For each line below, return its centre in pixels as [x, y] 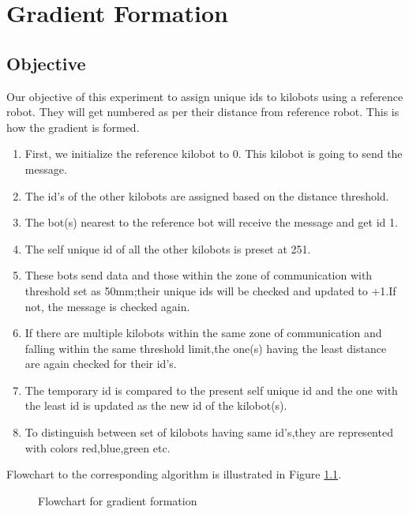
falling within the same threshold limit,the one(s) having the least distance [206, 348]
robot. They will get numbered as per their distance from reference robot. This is [203, 112]
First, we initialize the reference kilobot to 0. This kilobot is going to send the [214, 154]
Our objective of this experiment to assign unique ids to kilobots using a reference [205, 96]
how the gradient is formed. [73, 127]
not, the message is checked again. [107, 306]
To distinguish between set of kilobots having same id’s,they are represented [209, 432]
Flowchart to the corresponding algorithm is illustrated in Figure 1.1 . [174, 474]
